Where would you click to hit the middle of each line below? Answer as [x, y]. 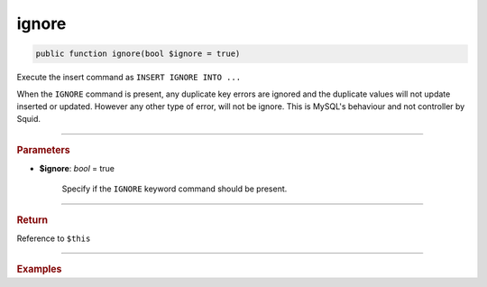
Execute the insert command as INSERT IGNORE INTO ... [129, 78]
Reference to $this [54, 238]
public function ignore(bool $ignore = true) [138, 54]
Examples [39, 269]
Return [32, 219]
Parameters [44, 150]
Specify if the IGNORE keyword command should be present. [175, 189]
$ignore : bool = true [77, 168]
